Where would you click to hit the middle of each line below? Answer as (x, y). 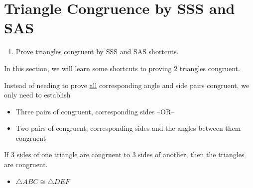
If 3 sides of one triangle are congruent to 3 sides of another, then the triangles (124, 154)
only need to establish (37, 95)
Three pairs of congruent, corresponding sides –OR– (95, 111)
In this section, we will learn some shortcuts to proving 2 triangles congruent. (122, 68)
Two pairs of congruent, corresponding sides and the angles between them (128, 128)
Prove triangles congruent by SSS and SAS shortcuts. (97, 51)
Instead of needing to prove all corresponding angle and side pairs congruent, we (127, 85)
